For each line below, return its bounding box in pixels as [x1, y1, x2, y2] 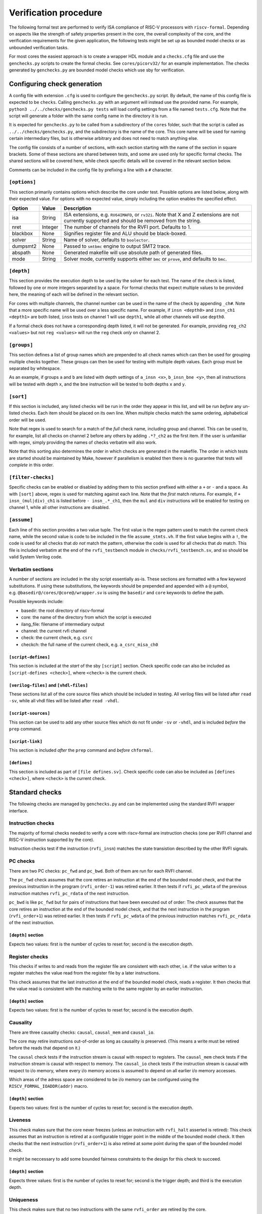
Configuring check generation [9, 80, 102, 88]
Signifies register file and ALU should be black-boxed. [64, 230, 187, 236]
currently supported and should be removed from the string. [64, 217, 201, 224]
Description [64, 204, 92, 211]
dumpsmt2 [12, 243, 37, 250]
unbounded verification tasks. [9, 44, 69, 51]
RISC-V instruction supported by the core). [9, 837, 95, 843]
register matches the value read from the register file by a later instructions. [9, 970, 160, 976]
